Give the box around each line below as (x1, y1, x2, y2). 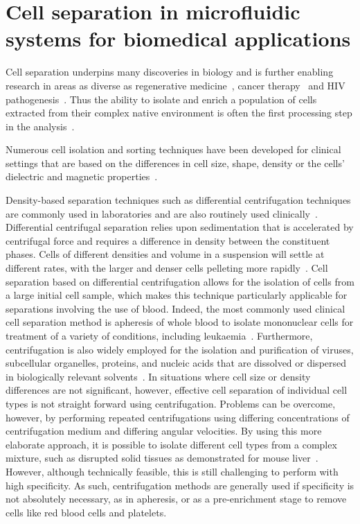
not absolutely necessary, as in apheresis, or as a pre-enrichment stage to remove (6, 491, 347, 506)
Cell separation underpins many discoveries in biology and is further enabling (6, 64, 334, 79)
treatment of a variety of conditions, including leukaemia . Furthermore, (6, 329, 313, 342)
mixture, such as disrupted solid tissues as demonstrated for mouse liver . (6, 451, 318, 465)
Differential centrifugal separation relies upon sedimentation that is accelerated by (6, 220, 354, 234)
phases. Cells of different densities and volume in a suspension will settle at (6, 247, 325, 261)
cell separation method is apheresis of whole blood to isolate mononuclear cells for (6, 315, 354, 329)
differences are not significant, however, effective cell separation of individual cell (6, 383, 348, 397)
